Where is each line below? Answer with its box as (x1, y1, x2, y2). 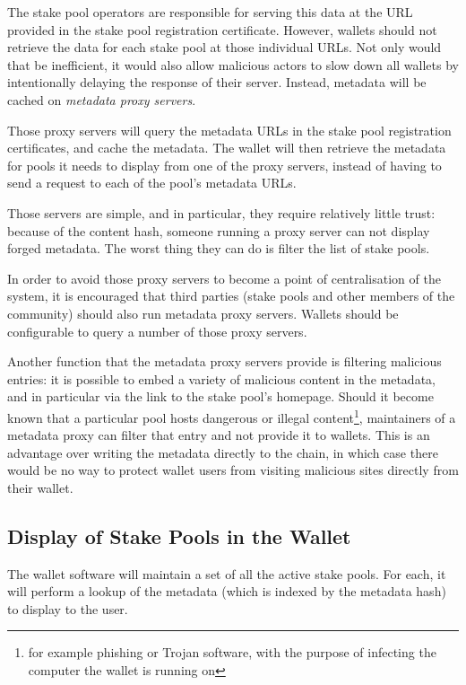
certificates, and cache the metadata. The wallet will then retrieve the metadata (7, 138, 446, 157)
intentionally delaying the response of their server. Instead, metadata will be (7, 73, 427, 92)
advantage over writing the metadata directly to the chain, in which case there (7, 443, 438, 461)
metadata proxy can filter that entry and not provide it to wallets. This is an (7, 426, 430, 444)
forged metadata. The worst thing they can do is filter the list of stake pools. (7, 239, 430, 258)
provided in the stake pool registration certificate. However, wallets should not (7, 20, 437, 39)
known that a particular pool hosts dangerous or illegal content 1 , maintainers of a (7, 405, 456, 426)
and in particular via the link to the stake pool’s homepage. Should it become (7, 387, 434, 406)
